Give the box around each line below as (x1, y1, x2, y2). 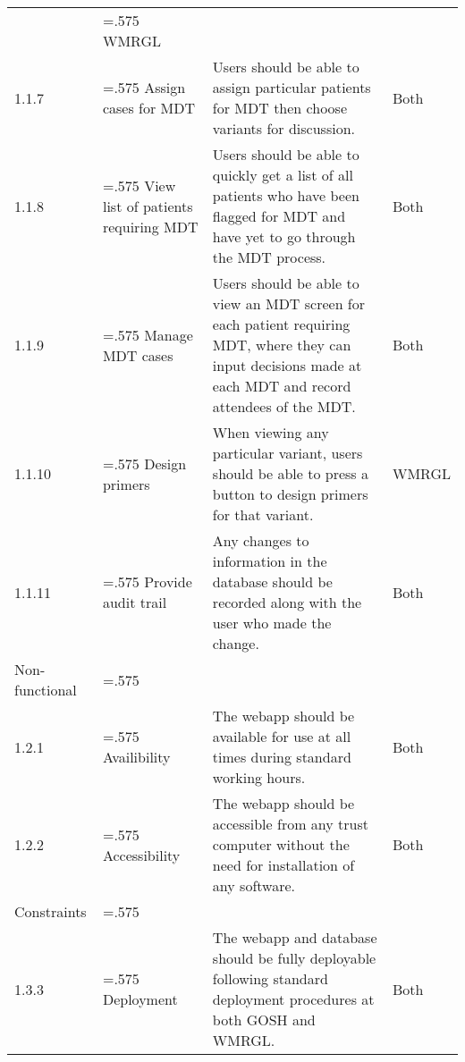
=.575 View (102, 174, 176, 196)
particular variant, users (212, 442, 363, 463)
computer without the (212, 834, 350, 855)
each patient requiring (212, 314, 351, 334)
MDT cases (102, 344, 173, 366)
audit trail (102, 592, 167, 612)
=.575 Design (102, 452, 187, 474)
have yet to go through (212, 226, 356, 247)
